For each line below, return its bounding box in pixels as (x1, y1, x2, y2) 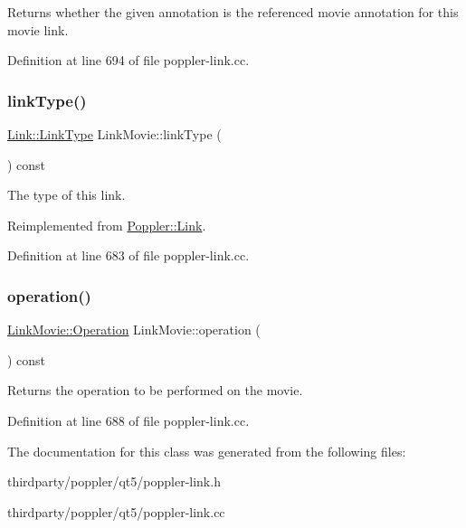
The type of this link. (7, 185, 126, 204)
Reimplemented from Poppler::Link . (7, 215, 206, 234)
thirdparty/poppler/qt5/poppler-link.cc (7, 502, 225, 521)
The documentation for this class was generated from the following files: (7, 441, 406, 460)
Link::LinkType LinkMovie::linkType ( (7, 125, 222, 143)
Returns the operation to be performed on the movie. (7, 381, 303, 400)
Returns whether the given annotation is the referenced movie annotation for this (7, 3, 459, 21)
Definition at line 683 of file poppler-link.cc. (7, 246, 250, 265)
